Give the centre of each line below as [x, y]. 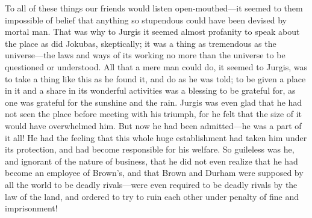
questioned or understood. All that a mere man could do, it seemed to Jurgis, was [156, 66]
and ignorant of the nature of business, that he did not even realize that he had [151, 161]
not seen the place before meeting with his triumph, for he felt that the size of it [154, 114]
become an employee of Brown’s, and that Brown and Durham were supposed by [154, 173]
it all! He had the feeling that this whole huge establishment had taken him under [156, 137]
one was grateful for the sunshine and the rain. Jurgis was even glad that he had [154, 102]
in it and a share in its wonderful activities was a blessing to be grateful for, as [150, 90]
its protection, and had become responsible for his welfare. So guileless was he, [150, 149]
